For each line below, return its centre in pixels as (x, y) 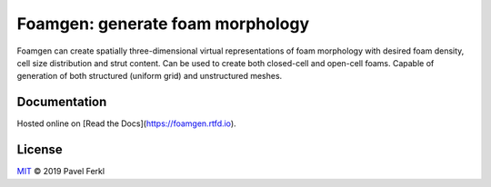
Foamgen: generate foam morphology (163, 24)
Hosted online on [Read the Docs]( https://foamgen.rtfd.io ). (126, 123)
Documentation (62, 102)
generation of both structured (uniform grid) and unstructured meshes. (150, 76)
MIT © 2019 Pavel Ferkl (60, 172)
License (40, 150)
